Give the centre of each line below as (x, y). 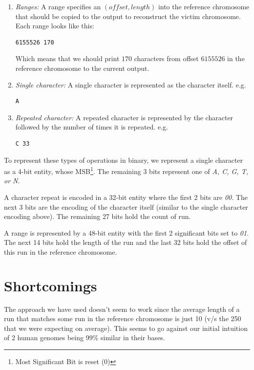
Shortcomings (51, 285)
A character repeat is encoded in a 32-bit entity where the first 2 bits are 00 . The (126, 197)
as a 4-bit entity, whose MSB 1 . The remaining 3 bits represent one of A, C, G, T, (126, 170)
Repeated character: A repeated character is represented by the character (124, 117)
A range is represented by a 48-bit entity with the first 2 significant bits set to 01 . (127, 232)
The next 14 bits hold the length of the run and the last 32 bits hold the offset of (126, 242)
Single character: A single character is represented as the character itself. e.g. (131, 84)
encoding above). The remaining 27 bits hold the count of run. (97, 216)
